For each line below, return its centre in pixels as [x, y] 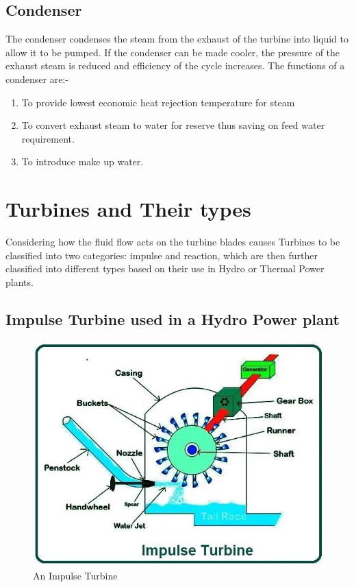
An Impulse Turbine [75, 575]
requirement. [48, 138]
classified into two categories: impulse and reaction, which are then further [162, 255]
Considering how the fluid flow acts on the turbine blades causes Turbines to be [173, 242]
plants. [20, 281]
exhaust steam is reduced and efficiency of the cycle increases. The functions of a [175, 65]
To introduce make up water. [83, 161]
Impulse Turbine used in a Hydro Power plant [173, 319]
